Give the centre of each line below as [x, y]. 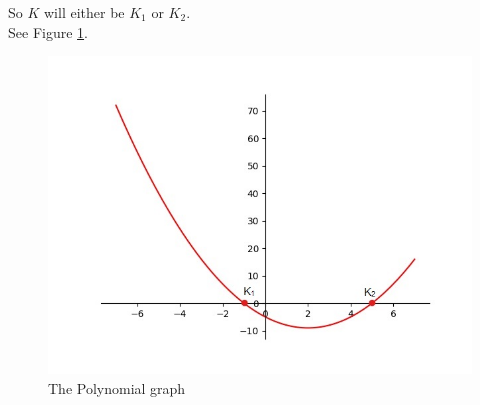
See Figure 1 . [48, 31]
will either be [84, 12]
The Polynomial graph [117, 387]
